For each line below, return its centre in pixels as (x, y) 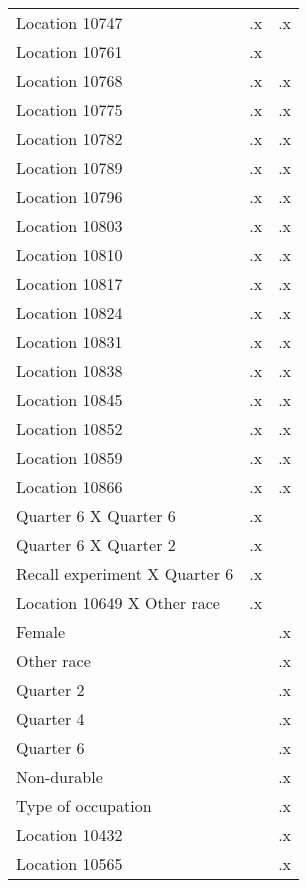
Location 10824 (69, 312)
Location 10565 (69, 863)
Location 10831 (69, 341)
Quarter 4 (50, 718)
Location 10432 (69, 834)
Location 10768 (69, 80)
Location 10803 (69, 225)
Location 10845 (69, 399)
